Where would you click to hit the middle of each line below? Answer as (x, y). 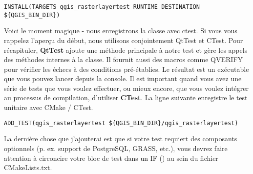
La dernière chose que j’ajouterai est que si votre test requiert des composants (121, 139)
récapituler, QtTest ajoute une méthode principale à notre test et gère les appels (126, 50)
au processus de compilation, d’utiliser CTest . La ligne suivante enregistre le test (126, 98)
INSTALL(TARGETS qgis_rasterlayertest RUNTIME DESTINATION (102, 7)
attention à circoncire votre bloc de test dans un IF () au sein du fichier (111, 158)
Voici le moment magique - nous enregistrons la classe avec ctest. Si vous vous (121, 31)
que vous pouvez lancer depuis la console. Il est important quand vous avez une (123, 78)
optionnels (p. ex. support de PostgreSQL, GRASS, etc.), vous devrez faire (116, 148)
